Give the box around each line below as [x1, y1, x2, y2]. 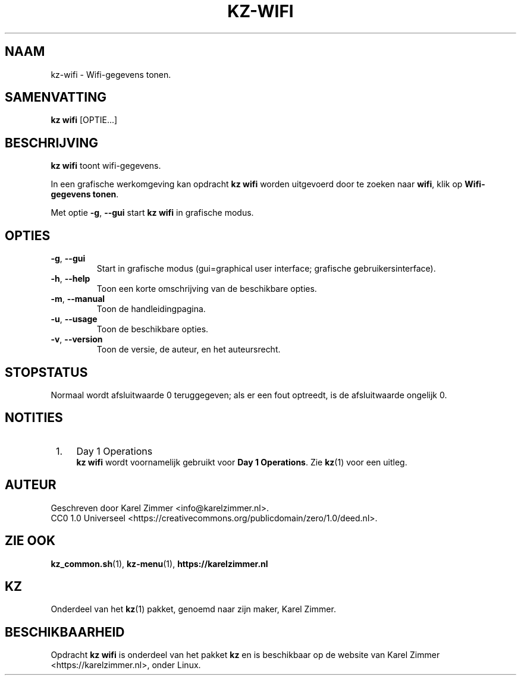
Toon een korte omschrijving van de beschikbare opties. [96, 284, 317, 294]
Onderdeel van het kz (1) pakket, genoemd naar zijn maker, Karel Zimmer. [51, 604, 336, 615]
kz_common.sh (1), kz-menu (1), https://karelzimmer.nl [51, 558, 268, 569]
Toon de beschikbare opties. [96, 324, 209, 335]
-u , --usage [51, 314, 98, 325]
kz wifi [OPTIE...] [51, 115, 118, 125]
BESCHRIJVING [5, 135, 98, 150]
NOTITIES [5, 410, 63, 426]
